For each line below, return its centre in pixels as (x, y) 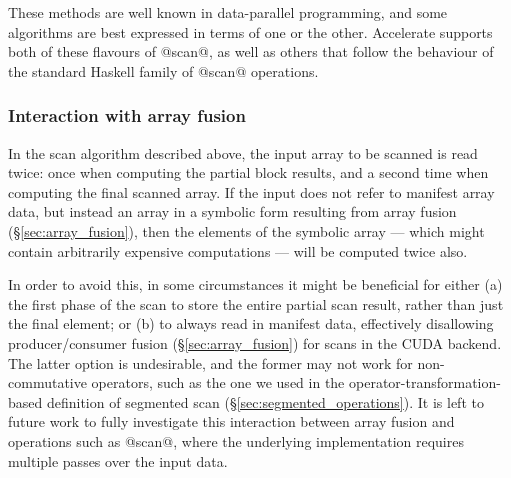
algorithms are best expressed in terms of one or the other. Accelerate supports (250, 31)
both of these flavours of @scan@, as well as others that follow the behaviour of (251, 51)
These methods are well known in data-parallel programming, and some (228, 12)
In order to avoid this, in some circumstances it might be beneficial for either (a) (255, 284)
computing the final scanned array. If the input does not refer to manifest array (251, 191)
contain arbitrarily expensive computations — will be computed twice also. (238, 250)
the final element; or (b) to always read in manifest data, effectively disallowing (251, 323)
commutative (47, 382)
